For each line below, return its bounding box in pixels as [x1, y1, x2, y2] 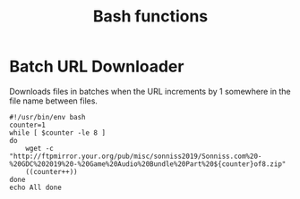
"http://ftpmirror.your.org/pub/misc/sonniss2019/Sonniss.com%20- [9, 152, 262, 161]
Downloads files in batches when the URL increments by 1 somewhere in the [9, 86, 291, 96]
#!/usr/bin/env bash [9, 112, 87, 121]
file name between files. [9, 95, 99, 106]
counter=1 [9, 120, 47, 129]
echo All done [9, 183, 63, 192]
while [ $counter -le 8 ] [9, 128, 106, 137]
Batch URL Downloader [9, 56, 184, 77]
